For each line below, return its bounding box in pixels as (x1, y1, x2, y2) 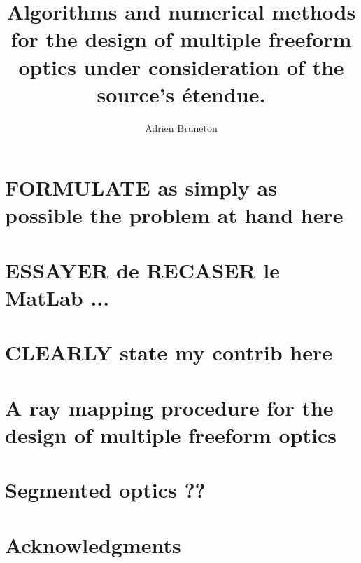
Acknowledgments (5, 530, 181, 559)
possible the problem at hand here (5, 201, 344, 229)
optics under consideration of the (18, 52, 344, 81)
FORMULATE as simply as (5, 173, 277, 202)
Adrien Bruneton (145, 120, 218, 135)
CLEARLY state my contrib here (5, 338, 332, 367)
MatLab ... (5, 283, 110, 312)
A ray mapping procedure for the (5, 393, 334, 421)
